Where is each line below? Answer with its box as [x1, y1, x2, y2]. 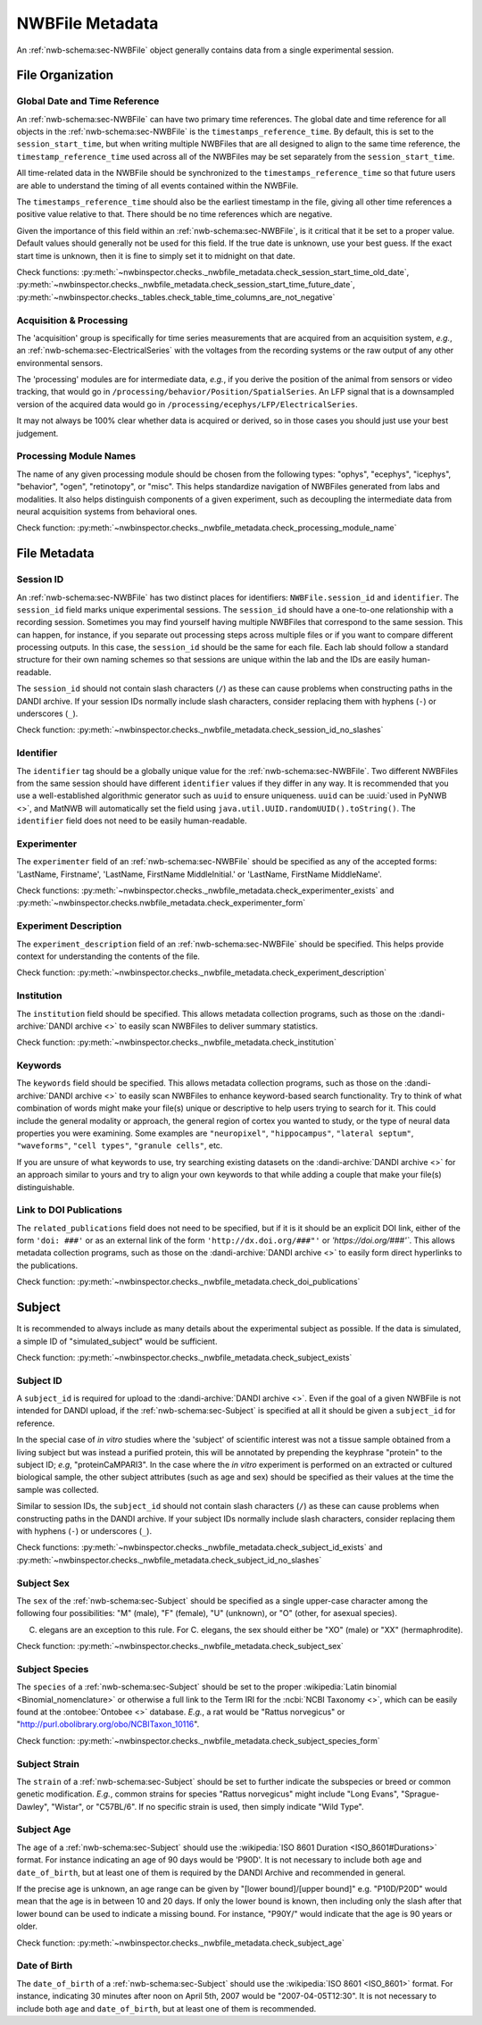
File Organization [16, 68, 114, 83]
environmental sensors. [16, 357, 104, 368]
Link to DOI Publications [16, 1204, 122, 1216]
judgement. [16, 428, 59, 438]
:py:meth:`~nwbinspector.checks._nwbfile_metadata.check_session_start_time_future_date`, [16, 279, 356, 290]
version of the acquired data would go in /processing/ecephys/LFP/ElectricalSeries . [16, 398, 359, 410]
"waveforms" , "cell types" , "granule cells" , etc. [16, 1140, 223, 1151]
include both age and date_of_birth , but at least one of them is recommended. [16, 2003, 317, 2013]
